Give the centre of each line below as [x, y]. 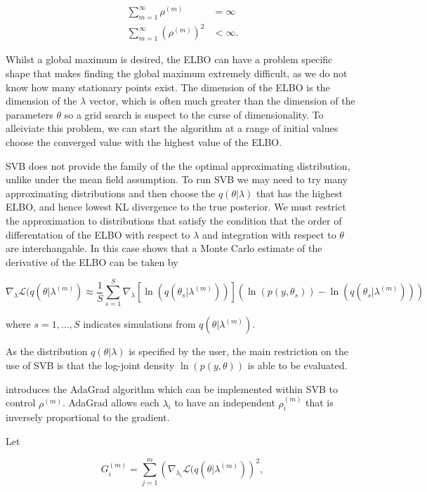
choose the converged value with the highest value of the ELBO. [144, 141]
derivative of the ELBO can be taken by [92, 261]
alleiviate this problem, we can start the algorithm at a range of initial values [172, 128]
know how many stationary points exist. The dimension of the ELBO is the [168, 87]
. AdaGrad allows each [111, 403]
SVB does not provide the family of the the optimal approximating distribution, [178, 165]
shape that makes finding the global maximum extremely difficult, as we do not [177, 73]
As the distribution [47, 351]
